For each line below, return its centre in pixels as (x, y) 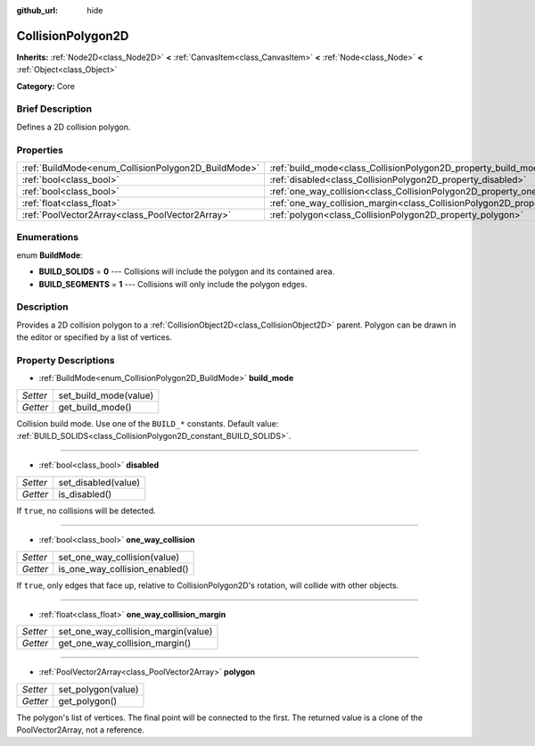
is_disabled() (85, 493)
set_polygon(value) (99, 689)
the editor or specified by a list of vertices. (95, 337)
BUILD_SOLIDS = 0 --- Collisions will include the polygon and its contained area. (187, 271)
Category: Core (46, 86)
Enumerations (48, 237)
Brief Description (54, 109)
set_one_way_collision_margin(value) (136, 632)
